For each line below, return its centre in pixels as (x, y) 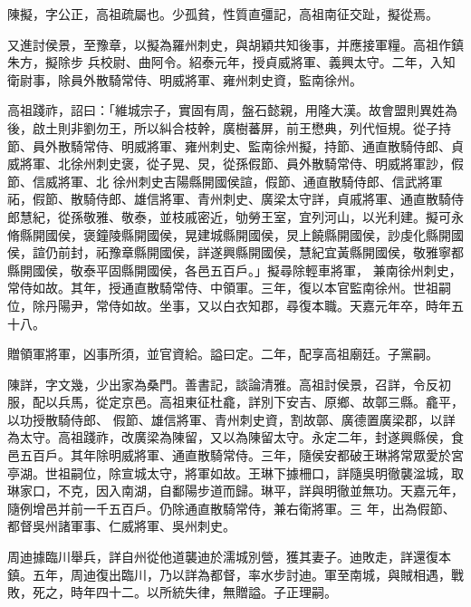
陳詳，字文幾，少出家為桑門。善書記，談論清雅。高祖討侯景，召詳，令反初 (229, 384)
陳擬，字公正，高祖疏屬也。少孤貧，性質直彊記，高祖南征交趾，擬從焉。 (223, 14)
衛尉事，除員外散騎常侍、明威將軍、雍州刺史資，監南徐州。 (185, 79)
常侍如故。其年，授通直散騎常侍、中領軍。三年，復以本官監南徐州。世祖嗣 (229, 288)
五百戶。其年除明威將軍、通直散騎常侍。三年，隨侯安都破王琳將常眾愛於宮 (241, 455)
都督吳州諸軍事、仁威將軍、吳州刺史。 (121, 526)
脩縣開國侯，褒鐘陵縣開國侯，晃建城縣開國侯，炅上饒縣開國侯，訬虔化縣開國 (235, 234)
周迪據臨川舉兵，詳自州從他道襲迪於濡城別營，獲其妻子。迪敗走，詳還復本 (229, 557)
